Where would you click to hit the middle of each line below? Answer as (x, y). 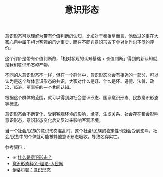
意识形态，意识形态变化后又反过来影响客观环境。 (54, 120)
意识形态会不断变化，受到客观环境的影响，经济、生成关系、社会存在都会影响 (82, 114)
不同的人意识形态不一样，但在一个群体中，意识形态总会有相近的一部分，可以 (82, 75)
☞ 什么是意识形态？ (32, 157)
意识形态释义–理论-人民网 (38, 164)
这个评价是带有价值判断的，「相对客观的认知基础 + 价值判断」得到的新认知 (79, 59)
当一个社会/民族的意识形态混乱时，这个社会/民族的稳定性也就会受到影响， (79, 131)
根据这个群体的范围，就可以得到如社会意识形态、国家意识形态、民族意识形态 (82, 98)
